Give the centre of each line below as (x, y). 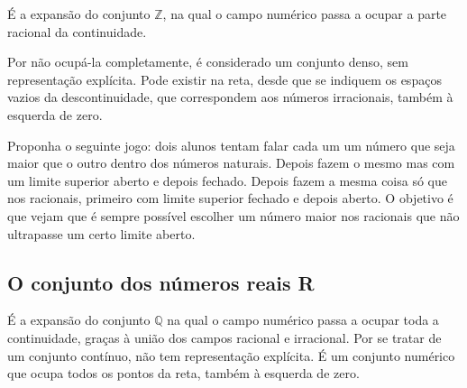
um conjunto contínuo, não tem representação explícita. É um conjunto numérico (231, 355)
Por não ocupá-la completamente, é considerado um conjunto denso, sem (208, 62)
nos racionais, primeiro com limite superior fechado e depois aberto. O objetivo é (230, 198)
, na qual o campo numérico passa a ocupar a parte (305, 14)
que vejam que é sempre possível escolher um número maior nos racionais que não (233, 215)
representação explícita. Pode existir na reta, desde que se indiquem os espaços (224, 79)
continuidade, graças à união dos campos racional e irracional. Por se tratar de (224, 337)
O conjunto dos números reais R (161, 282)
